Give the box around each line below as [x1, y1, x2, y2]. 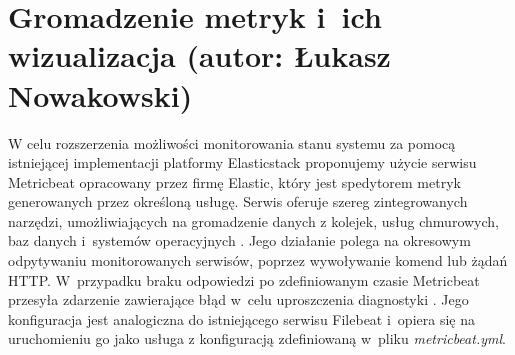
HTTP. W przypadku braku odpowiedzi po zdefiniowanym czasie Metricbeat [8, 269, 480, 290]
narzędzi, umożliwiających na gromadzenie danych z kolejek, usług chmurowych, [8, 210, 499, 231]
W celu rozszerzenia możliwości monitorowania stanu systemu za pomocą [8, 132, 456, 153]
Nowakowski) [8, 74, 193, 115]
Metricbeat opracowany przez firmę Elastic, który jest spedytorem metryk [8, 171, 461, 192]
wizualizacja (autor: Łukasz [8, 35, 391, 76]
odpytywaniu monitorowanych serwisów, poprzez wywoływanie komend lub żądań [8, 250, 508, 271]
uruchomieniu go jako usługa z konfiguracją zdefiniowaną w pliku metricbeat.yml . [8, 328, 506, 349]
